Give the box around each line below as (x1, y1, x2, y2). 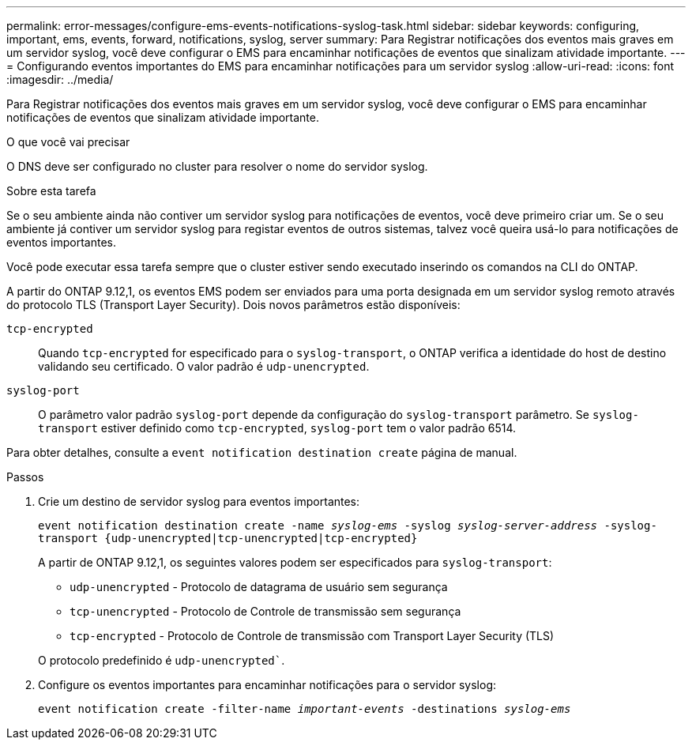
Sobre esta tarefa (6, 184, 96, 198)
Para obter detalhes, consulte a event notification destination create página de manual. (6, 446, 517, 459)
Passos (6, 470, 44, 484)
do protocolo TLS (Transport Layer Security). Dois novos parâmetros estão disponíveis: (6, 298, 461, 311)
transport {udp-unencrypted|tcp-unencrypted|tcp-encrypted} (38, 532, 418, 544)
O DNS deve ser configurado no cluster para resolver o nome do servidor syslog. (6, 160, 428, 173)
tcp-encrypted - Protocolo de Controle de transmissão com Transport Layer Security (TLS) (70, 629, 555, 642)
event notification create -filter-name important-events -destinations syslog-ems (38, 703, 571, 715)
